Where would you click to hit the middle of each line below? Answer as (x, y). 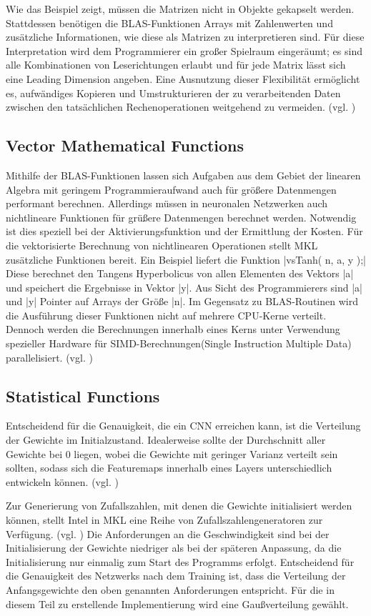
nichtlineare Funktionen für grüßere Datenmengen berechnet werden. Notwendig (181, 217)
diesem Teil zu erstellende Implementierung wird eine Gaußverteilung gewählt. (177, 603)
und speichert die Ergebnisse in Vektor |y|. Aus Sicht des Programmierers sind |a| (184, 287)
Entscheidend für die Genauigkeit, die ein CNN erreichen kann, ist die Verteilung (183, 426)
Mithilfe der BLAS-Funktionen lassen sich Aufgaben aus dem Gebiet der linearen (183, 175)
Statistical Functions (83, 396)
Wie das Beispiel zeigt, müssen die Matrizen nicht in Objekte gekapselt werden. (180, 9)
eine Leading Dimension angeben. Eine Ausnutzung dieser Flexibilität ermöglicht (183, 78)
